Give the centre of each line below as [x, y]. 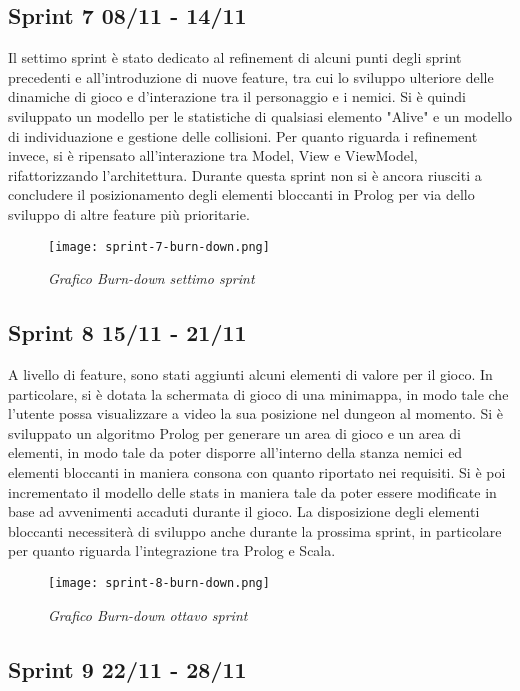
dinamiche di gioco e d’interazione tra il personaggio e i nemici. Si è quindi [237, 96]
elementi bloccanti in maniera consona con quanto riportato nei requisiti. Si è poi [257, 471]
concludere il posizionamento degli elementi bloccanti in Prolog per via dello [241, 194]
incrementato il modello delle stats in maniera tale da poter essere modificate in [252, 491]
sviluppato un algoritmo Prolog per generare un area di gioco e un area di [234, 432]
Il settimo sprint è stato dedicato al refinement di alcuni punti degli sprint [235, 57]
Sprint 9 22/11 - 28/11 [127, 668]
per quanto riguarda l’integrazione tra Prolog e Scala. [172, 550]
